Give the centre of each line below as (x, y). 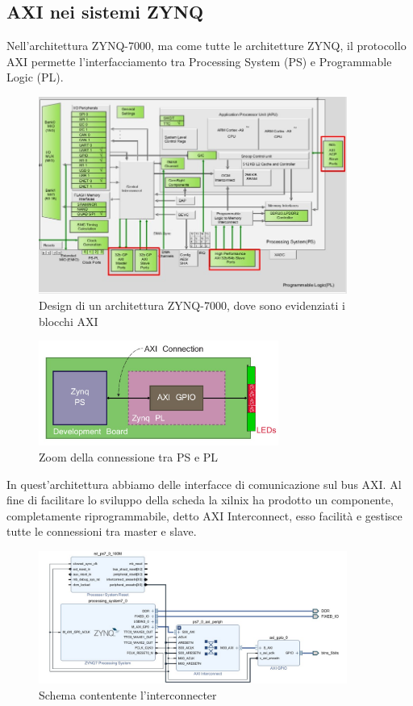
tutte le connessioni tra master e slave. (102, 531)
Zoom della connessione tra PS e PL (129, 457)
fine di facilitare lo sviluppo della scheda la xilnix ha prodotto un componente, (200, 500)
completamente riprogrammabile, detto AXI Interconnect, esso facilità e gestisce (204, 515)
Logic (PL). (35, 77)
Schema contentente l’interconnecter (128, 694)
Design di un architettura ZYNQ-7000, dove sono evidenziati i (192, 305)
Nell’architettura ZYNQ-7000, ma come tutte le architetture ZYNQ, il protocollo (206, 46)
